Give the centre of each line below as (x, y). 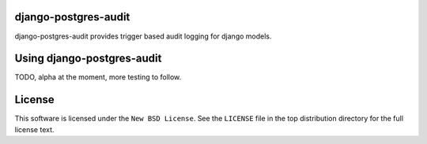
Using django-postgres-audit (88, 59)
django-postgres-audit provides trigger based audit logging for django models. (143, 36)
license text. (34, 129)
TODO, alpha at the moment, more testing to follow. (98, 77)
